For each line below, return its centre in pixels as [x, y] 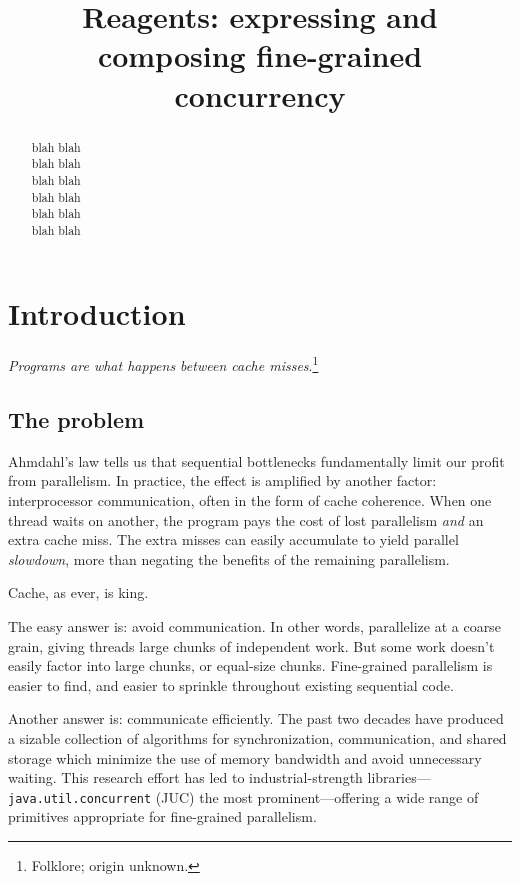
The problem [76, 419]
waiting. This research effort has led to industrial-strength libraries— [219, 777]
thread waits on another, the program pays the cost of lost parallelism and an [246, 519]
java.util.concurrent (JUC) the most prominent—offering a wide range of [243, 796]
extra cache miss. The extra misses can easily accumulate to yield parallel [233, 539]
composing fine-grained [260, 55]
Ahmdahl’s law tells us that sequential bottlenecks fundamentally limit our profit [256, 460]
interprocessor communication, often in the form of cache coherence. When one [250, 500]
